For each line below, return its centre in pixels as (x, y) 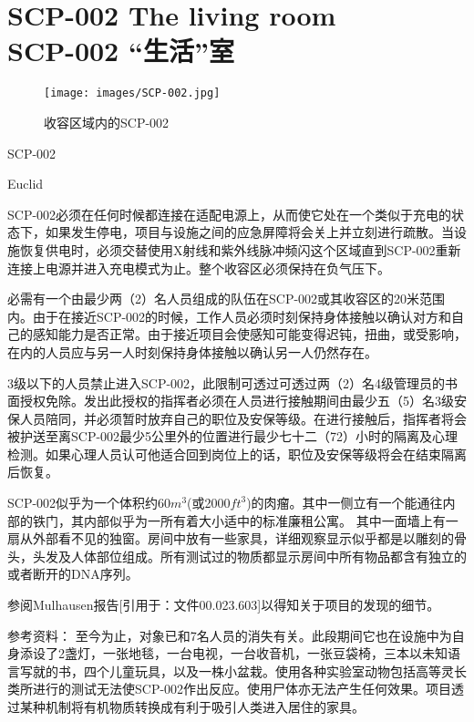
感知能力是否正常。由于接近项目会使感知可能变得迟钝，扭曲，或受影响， (249, 334)
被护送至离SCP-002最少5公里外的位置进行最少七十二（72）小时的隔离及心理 (233, 436)
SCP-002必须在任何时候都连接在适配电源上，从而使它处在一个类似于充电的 (230, 214)
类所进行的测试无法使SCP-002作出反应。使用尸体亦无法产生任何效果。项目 (230, 689)
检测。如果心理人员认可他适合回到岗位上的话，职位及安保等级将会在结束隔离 (237, 454)
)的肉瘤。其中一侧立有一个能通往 (345, 503)
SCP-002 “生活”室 (121, 51)
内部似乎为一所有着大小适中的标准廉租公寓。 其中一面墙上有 (264, 520)
